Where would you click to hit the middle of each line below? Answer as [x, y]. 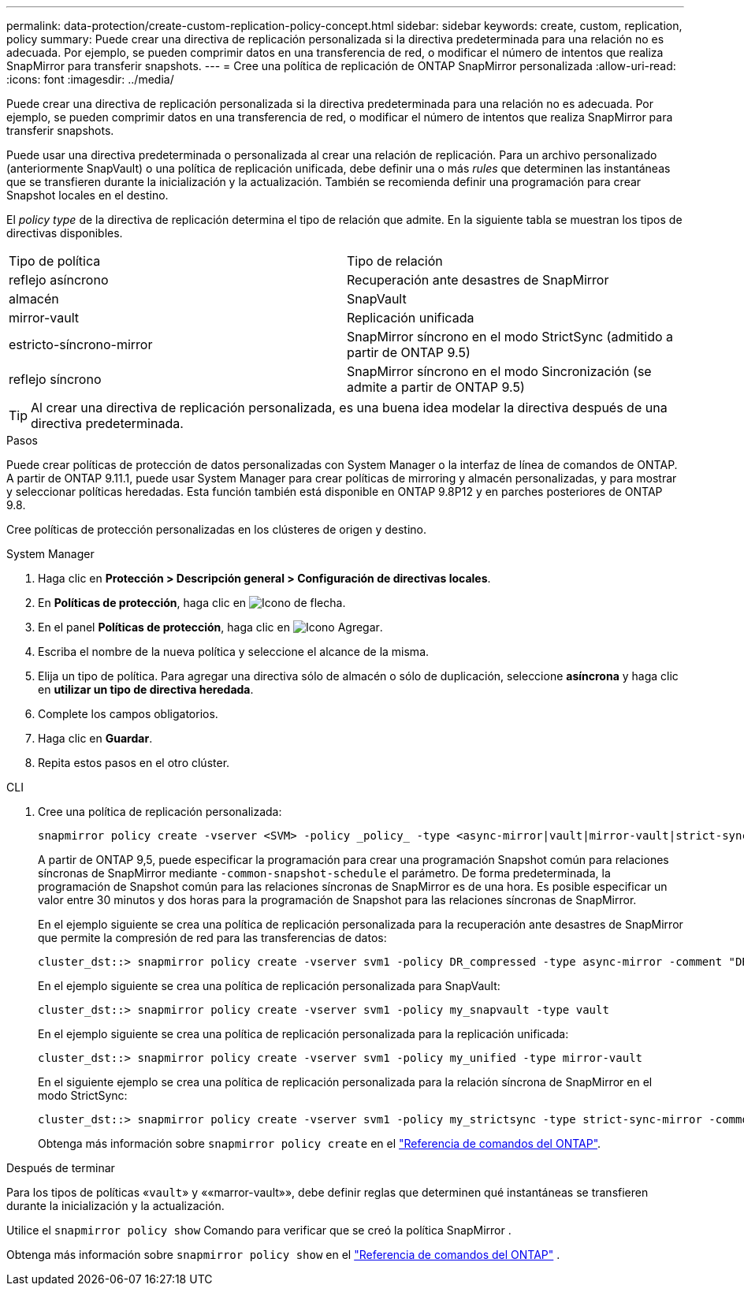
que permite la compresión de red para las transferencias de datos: [212, 938]
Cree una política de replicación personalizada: [160, 812]
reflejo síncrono [55, 379]
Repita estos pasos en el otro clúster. [134, 763]
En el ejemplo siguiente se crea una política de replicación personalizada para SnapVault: [269, 986]
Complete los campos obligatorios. [128, 714]
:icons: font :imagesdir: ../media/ [90, 79]
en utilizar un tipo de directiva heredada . [146, 689]
